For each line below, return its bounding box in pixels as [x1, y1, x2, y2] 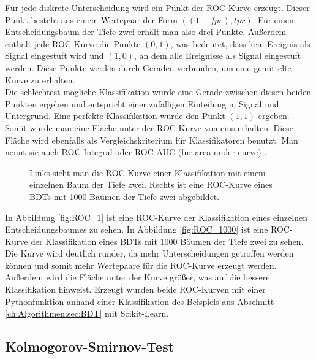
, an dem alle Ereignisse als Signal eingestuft [134, 49, 301, 62]
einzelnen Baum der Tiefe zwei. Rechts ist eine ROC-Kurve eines [29, 178, 273, 191]
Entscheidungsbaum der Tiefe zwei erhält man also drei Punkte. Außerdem [5, 25, 287, 38]
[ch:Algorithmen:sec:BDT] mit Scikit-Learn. [5, 307, 169, 320]
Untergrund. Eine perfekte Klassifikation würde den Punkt [5, 109, 225, 122]
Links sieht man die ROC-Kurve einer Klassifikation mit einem [29, 166, 266, 179]
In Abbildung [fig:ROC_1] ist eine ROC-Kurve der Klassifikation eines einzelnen [5, 210, 307, 223]
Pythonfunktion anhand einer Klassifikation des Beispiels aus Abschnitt [5, 295, 274, 307]
